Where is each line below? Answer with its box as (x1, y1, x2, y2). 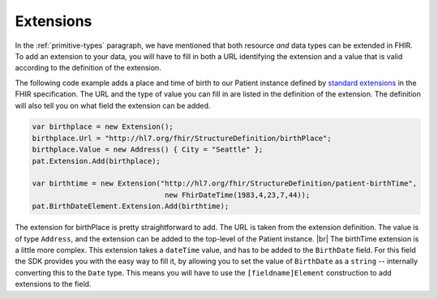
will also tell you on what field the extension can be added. (15, 100, 211, 110)
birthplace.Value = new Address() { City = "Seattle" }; (32, 145, 264, 154)
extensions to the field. (15, 280, 92, 289)
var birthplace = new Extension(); (32, 122, 174, 131)
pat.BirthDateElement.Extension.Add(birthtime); (32, 202, 230, 211)
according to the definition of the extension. (15, 63, 161, 73)
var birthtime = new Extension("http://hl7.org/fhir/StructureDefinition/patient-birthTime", (32, 179, 418, 188)
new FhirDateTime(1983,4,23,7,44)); (164, 190, 311, 199)
